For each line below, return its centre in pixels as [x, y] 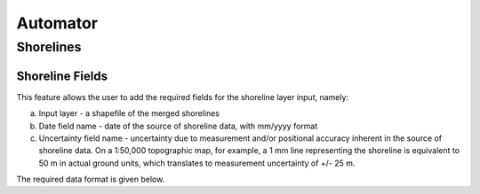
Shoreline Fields [62, 76]
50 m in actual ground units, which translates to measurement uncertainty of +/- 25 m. [197, 163]
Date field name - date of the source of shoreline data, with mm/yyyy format [178, 126]
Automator [57, 23]
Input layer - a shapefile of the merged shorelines [129, 113]
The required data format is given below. [91, 179]
